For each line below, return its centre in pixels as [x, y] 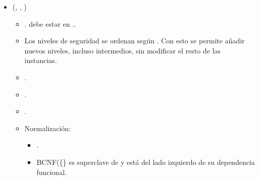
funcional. [51, 172]
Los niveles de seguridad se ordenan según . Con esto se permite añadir [135, 41]
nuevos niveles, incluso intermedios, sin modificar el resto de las [122, 50]
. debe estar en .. [50, 23]
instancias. [41, 60]
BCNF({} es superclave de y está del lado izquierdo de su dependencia [146, 162]
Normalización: [48, 128]
